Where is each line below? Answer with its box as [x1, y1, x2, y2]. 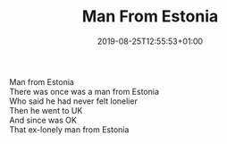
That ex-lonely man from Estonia [9, 123, 130, 135]
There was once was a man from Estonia [9, 86, 159, 97]
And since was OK [9, 114, 78, 125]
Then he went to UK [9, 105, 83, 115]
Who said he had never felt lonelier [9, 96, 139, 106]
